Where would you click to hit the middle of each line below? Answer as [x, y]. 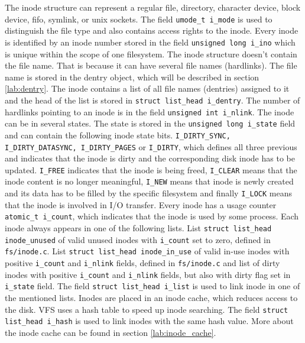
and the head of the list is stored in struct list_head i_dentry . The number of [152, 100]
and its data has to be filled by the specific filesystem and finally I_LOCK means [148, 193]
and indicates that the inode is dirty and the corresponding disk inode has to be [150, 158]
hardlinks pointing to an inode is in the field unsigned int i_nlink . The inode [150, 111]
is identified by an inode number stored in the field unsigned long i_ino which [150, 42]
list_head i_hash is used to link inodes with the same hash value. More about [149, 321]
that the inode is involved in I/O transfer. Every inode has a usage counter [141, 204]
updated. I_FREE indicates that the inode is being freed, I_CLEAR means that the [151, 169]
